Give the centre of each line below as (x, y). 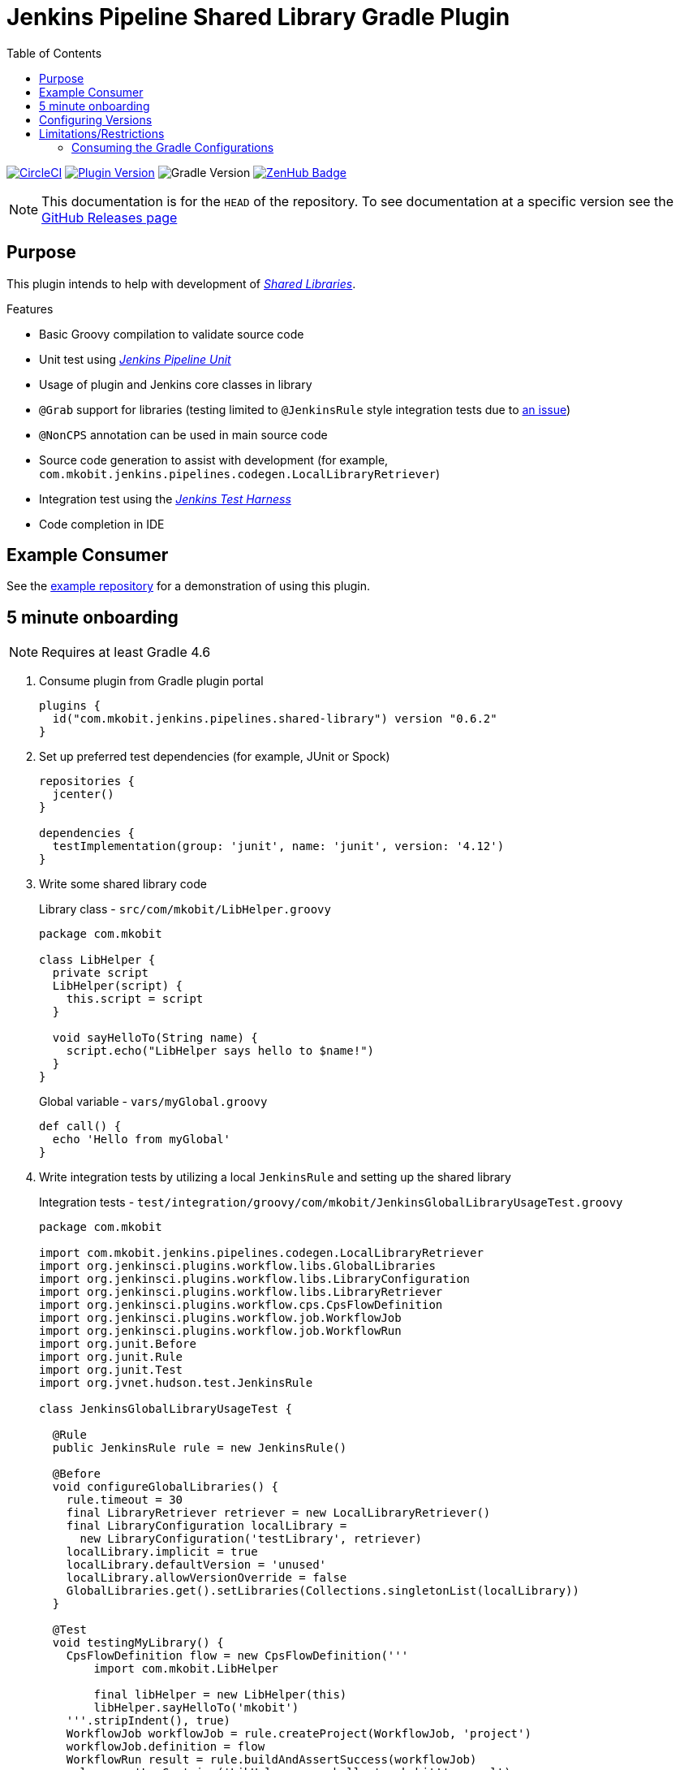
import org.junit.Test (111, 1370)
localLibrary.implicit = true (162, 1552)
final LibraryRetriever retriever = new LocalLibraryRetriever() (278, 1513)
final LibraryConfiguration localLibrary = (207, 1526)
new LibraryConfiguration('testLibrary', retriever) (251, 1539)
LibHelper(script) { (118, 986)
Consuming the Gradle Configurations (173, 147)
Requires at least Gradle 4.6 (126, 652)
